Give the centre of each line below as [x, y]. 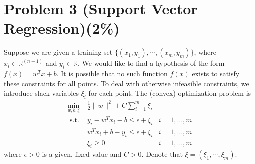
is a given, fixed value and [82, 154]
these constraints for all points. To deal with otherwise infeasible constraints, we [127, 83]
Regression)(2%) [62, 28]
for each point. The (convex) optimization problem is [170, 93]
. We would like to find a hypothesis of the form [151, 63]
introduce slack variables [41, 93]
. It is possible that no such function [112, 74]
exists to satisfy [216, 74]
